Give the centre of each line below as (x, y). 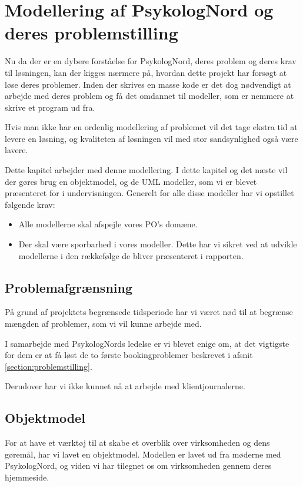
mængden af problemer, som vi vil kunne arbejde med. (103, 324)
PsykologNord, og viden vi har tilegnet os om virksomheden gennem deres (138, 466)
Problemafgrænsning (69, 287)
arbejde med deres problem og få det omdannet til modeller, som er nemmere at (149, 96)
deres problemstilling (91, 33)
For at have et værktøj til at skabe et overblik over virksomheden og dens (137, 443)
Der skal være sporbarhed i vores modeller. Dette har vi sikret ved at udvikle (158, 244)
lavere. (16, 150)
